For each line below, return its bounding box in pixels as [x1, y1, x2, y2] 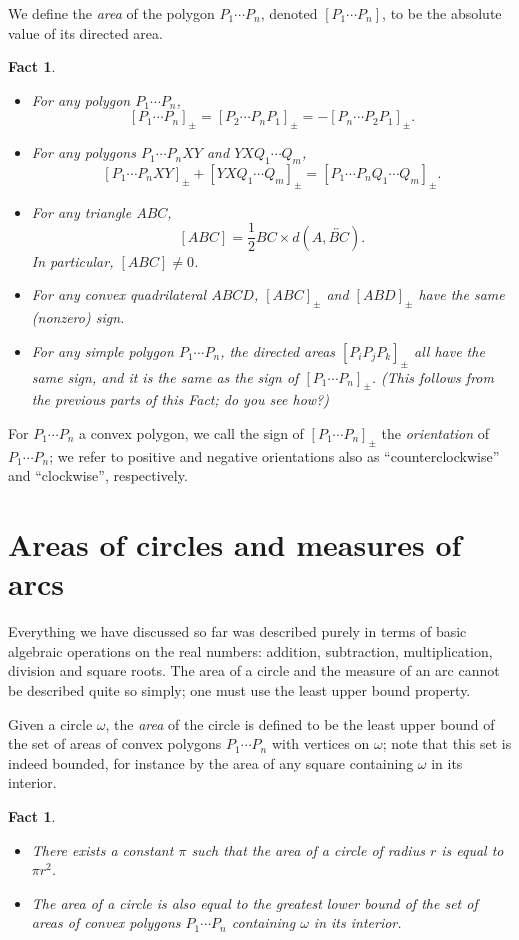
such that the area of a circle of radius [191, 839, 425, 860]
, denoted [260, 3, 318, 23]
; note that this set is [382, 733, 512, 754]
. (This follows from [371, 366, 494, 387]
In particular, [31, 250, 114, 271]
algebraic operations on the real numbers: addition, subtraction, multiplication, [8, 640, 493, 661]
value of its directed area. [8, 22, 163, 43]
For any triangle [31, 201, 132, 222]
